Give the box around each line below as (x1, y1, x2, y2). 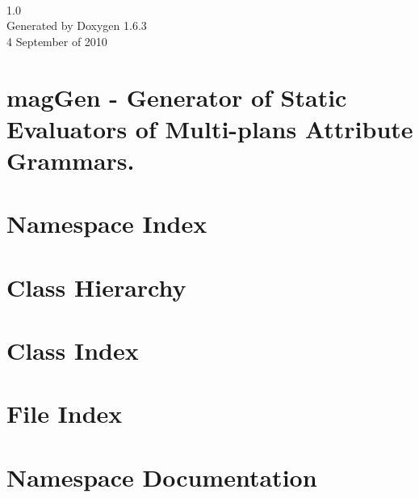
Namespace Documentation (6, 460, 317, 493)
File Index (6, 397, 123, 430)
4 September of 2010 (6, 32, 107, 49)
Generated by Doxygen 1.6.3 (6, 17, 147, 34)
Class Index (6, 334, 139, 367)
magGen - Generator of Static (6, 80, 347, 113)
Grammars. (6, 143, 135, 176)
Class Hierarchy (6, 270, 186, 303)
